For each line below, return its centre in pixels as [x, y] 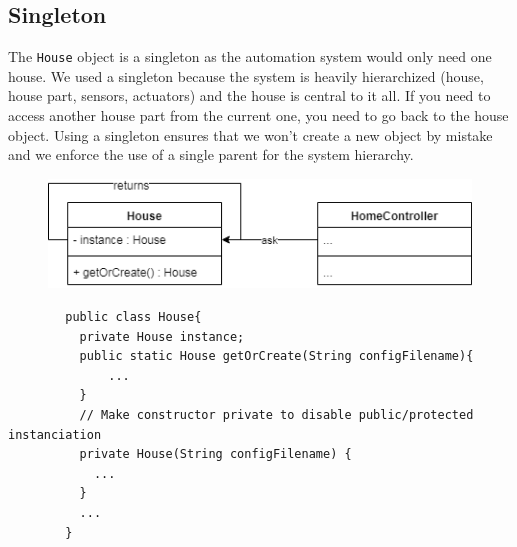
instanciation [55, 434]
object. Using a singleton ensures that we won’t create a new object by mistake [250, 134]
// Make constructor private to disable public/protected [276, 414]
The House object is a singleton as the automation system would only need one [250, 56]
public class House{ [133, 317]
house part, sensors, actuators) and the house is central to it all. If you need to [249, 95]
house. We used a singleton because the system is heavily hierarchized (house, [246, 75]
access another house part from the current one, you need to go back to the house [258, 115]
